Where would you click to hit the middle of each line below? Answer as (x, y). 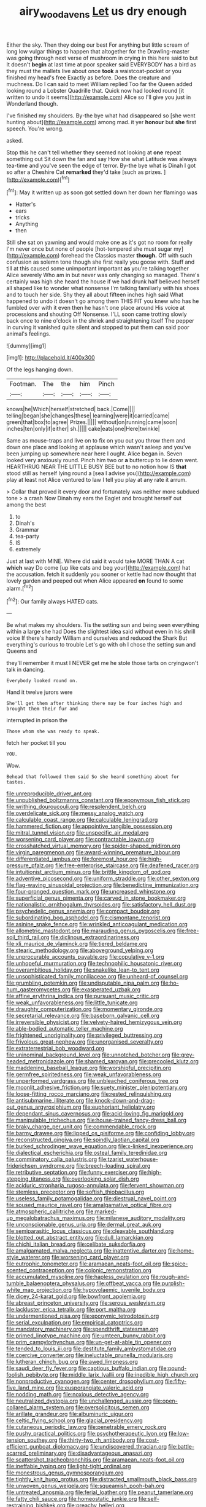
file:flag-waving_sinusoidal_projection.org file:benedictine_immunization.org (103, 885)
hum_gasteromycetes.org (38, 990)
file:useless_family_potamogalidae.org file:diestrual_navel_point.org (91, 1198)
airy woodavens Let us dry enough (103, 12)
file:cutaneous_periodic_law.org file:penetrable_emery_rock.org (86, 1427)
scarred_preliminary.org (36, 1453)
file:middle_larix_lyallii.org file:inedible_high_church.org (129, 1375)
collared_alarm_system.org (40, 1407)
